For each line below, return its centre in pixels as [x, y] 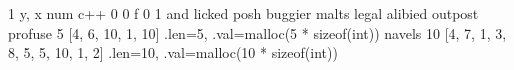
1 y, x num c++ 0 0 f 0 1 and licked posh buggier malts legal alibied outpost [243, 13]
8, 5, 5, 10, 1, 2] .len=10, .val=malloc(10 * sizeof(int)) [173, 52]
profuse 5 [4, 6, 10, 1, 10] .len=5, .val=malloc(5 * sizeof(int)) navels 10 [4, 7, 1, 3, [257, 32]
